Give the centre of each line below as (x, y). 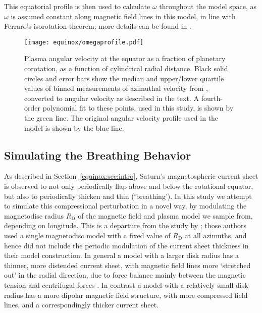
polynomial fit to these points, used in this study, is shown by (138, 108)
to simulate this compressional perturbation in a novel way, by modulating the (125, 206)
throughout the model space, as (208, 6)
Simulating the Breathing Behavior (98, 155)
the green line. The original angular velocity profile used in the (121, 118)
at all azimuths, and (216, 235)
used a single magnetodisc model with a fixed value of (87, 235)
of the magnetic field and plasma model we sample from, (165, 215)
